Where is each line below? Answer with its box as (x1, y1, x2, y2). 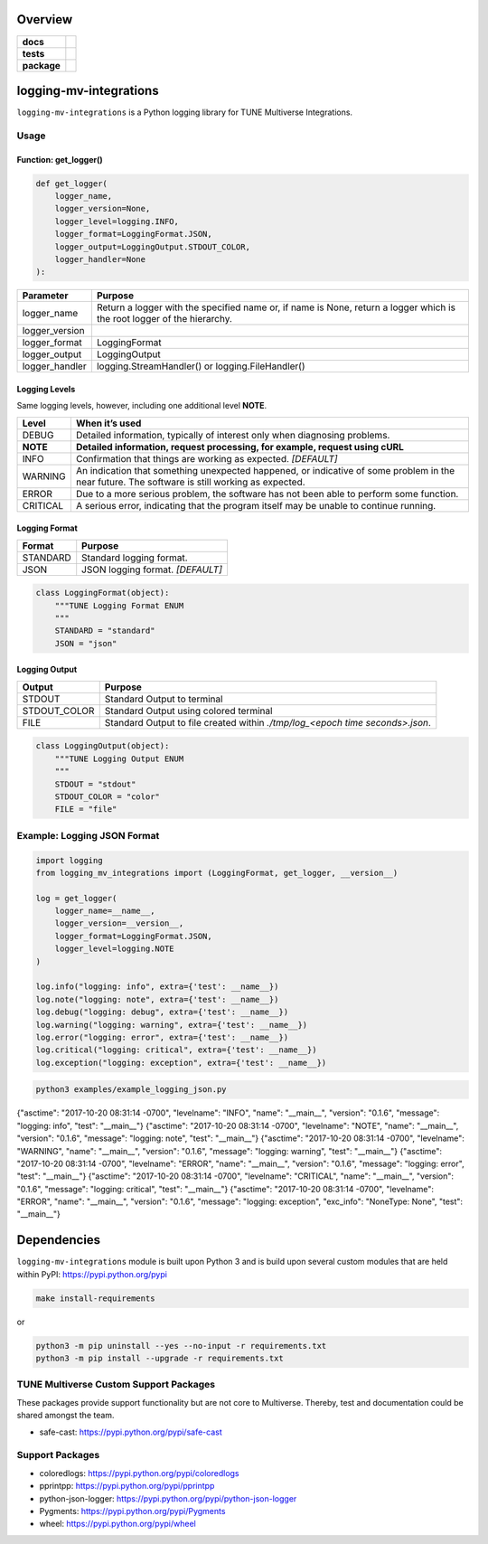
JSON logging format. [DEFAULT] (81, 563, 223, 576)
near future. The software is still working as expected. (75, 475, 306, 488)
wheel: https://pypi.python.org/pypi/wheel (39, 1519, 196, 1530)
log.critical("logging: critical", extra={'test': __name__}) (35, 1045, 317, 1055)
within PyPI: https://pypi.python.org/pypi (16, 1268, 167, 1279)
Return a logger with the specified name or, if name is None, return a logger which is (96, 301, 456, 314)
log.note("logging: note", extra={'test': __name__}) (35, 994, 279, 1004)
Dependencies (16, 1232, 101, 1247)
